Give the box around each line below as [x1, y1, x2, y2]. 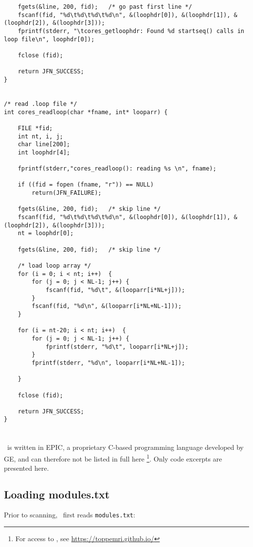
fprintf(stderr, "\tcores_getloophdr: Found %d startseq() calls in [18, 27, 244, 34]
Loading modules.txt [4, 487, 110, 502]
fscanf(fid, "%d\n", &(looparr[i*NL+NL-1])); [32, 303, 182, 310]
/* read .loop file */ [4, 100, 77, 107]
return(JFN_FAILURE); [32, 189, 102, 197]
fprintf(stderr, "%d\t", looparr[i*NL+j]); [45, 343, 189, 350]
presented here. [4, 463, 49, 473]
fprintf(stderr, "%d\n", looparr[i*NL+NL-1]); [32, 359, 185, 366]
